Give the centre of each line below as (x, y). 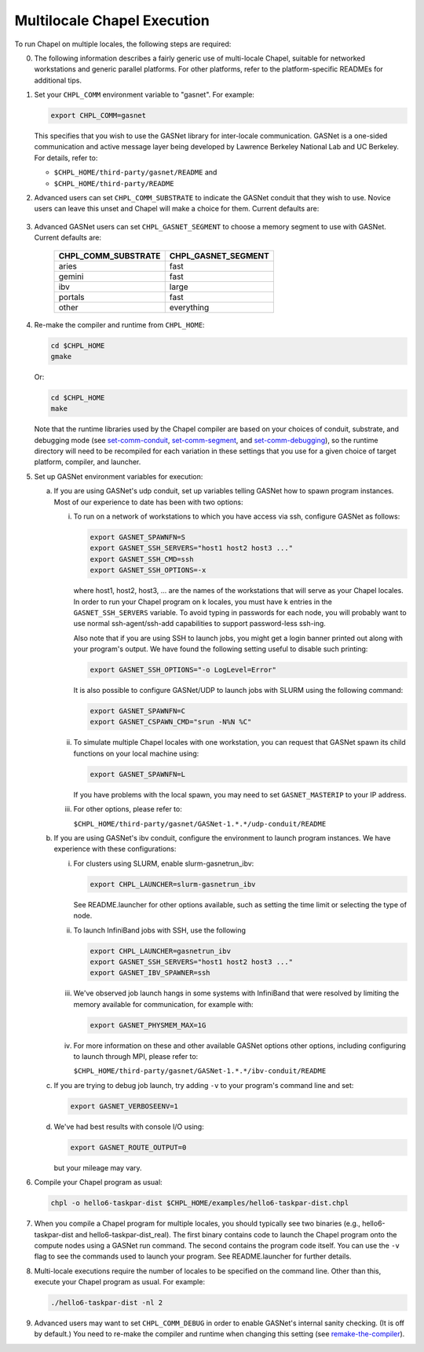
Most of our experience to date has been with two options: (148, 502)
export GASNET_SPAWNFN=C (138, 711)
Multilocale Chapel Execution (112, 20)
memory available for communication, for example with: (164, 1004)
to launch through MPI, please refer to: (136, 1057)
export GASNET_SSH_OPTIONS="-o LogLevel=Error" (183, 670)
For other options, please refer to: (128, 809)
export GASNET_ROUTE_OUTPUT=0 (128, 1147)
